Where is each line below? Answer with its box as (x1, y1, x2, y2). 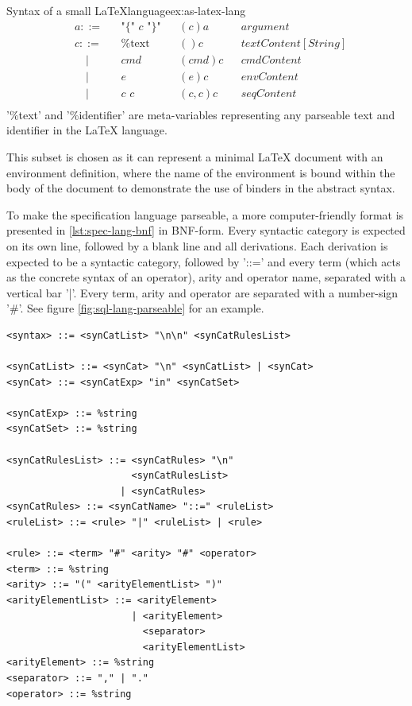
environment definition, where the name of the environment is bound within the (6, 164, 395, 180)
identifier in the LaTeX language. (6, 122, 167, 138)
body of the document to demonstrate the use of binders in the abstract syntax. (6, 180, 395, 196)
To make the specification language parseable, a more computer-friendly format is (6, 206, 404, 223)
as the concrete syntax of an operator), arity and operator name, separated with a (6, 269, 406, 285)
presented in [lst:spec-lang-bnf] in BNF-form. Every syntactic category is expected (6, 222, 406, 239)
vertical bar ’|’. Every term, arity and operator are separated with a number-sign (6, 284, 399, 301)
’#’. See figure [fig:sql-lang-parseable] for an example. (6, 300, 264, 316)
